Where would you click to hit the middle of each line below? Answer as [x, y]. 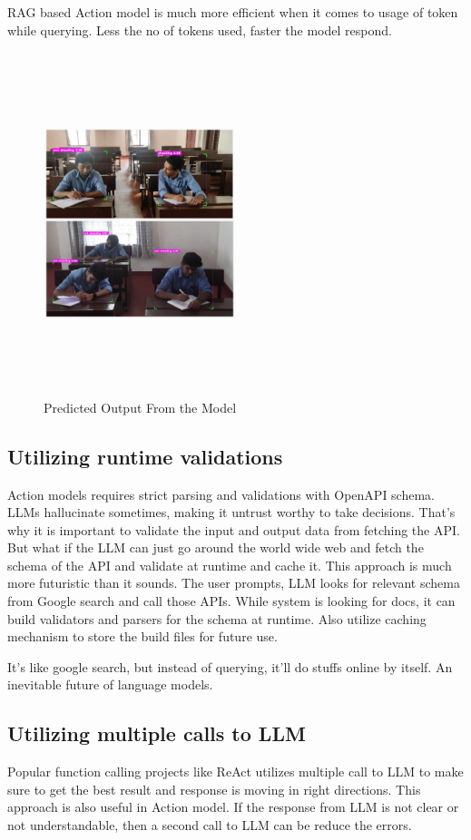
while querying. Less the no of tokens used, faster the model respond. [200, 29]
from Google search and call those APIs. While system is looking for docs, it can [231, 601]
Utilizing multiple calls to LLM [157, 733]
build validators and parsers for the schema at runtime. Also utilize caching [217, 618]
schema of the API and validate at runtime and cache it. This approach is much [230, 565]
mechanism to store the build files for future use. [142, 636]
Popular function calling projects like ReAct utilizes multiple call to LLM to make [235, 772]
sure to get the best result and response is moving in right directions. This [214, 789]
